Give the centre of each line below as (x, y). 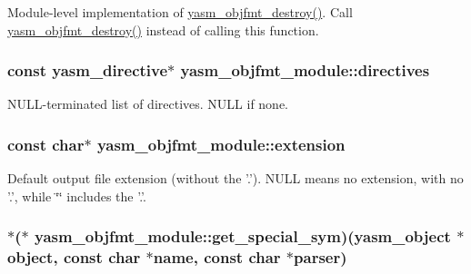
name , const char (217, 257)
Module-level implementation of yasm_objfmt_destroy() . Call (180, 12)
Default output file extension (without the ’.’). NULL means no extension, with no (235, 178)
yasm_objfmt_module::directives (305, 70)
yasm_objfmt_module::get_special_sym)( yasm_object (242, 236)
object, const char (74, 257)
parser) (321, 257)
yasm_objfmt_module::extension (221, 144)
